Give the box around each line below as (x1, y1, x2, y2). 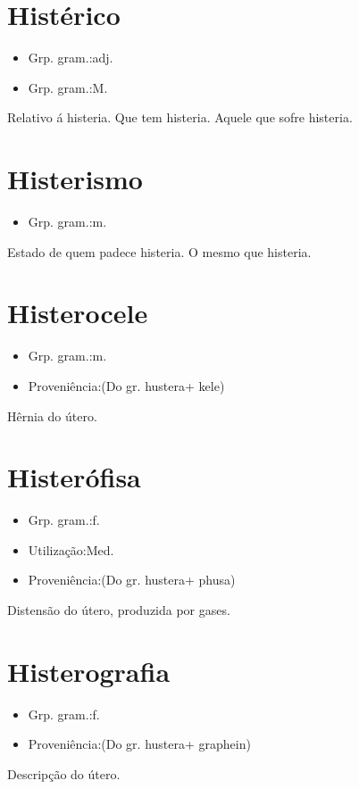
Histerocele (7, 295, 148, 331)
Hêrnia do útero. (7, 406, 97, 425)
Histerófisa (7, 459, 141, 495)
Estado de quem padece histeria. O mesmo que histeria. (7, 242, 312, 261)
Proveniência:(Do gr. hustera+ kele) (28, 376, 225, 394)
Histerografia (7, 652, 171, 689)
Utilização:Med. (28, 540, 114, 559)
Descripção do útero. (7, 764, 121, 783)
